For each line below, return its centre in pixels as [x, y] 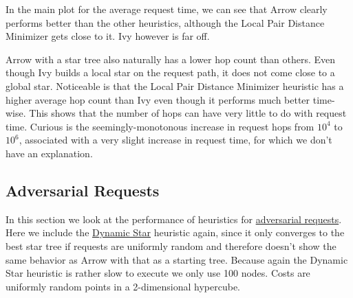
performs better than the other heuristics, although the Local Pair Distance [165, 22]
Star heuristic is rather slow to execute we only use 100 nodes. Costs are [158, 273]
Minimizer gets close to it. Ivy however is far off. [108, 36]
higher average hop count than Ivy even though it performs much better [158, 99]
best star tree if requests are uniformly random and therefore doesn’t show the [171, 245]
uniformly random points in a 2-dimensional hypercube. [123, 286]
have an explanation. [49, 153]
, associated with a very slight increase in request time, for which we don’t [175, 140]
